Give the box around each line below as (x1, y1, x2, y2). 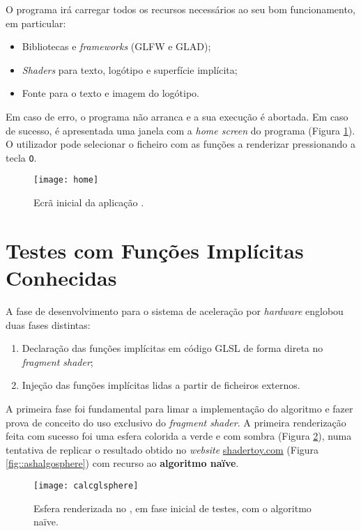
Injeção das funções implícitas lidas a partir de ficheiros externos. (22, 378, 300, 392)
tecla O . (6, 150, 37, 164)
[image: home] (33, 175, 99, 185)
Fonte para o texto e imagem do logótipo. (22, 86, 199, 100)
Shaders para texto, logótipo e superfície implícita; (22, 62, 238, 77)
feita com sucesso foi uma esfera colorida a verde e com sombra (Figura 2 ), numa (6, 429, 352, 443)
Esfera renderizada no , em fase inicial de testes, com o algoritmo (33, 500, 312, 515)
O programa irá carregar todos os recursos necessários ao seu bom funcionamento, (6, 2, 355, 16)
